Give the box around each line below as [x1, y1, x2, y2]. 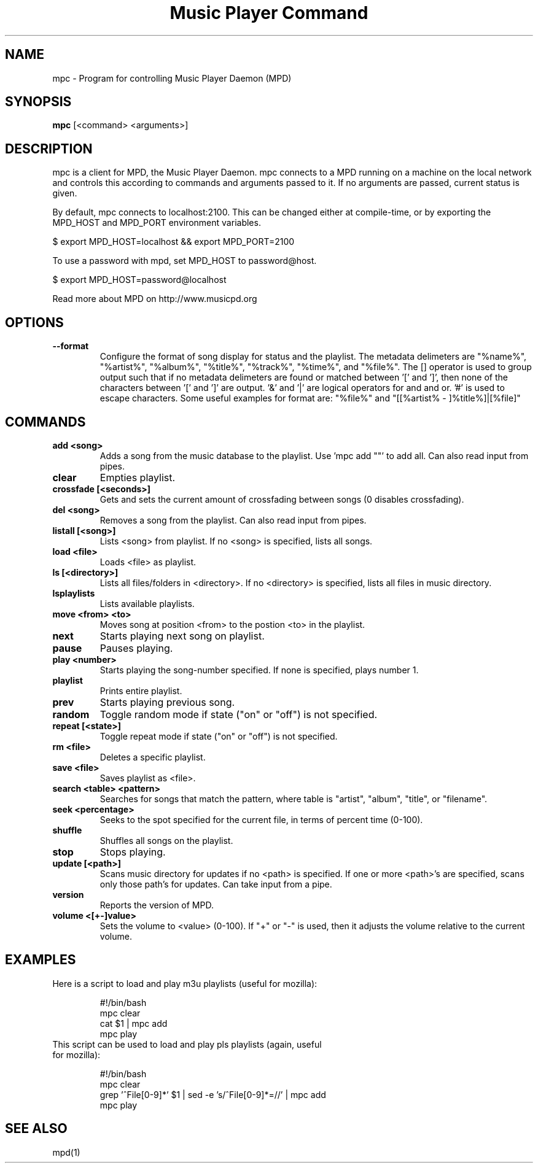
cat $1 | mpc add [99, 1018, 168, 1029]
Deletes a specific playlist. [99, 751, 206, 762]
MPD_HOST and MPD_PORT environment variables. [52, 217, 261, 228]
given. [52, 188, 77, 199]
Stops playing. [99, 845, 166, 858]
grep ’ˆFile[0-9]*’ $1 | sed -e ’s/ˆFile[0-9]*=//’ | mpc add [99, 1089, 326, 1100]
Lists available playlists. [99, 598, 195, 609]
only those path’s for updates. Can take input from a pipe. [99, 878, 332, 889]
